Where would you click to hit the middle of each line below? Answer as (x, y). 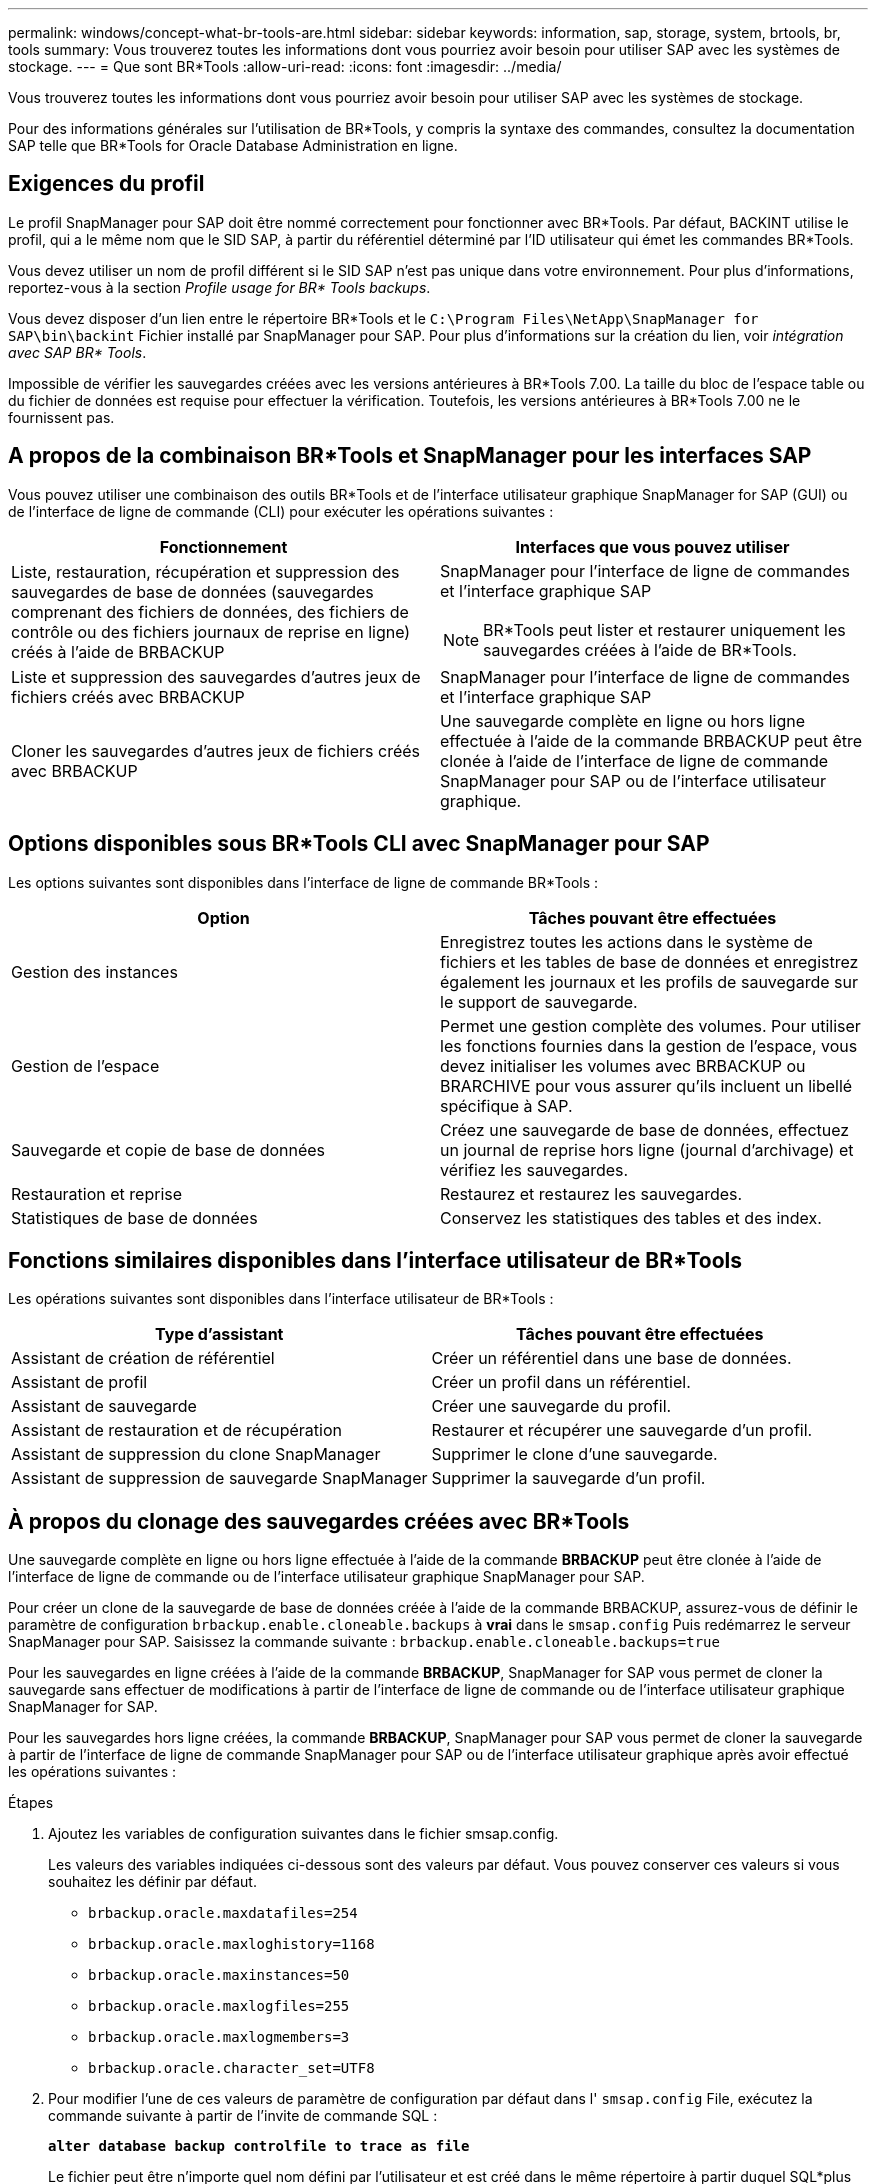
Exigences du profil (106, 184)
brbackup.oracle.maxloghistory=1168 (231, 1944)
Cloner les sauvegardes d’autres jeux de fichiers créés (215, 750)
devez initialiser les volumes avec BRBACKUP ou (623, 1065)
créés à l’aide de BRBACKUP (118, 651)
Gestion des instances (94, 971)
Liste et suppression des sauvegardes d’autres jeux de (216, 676)
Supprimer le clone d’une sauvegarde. (574, 1454)
